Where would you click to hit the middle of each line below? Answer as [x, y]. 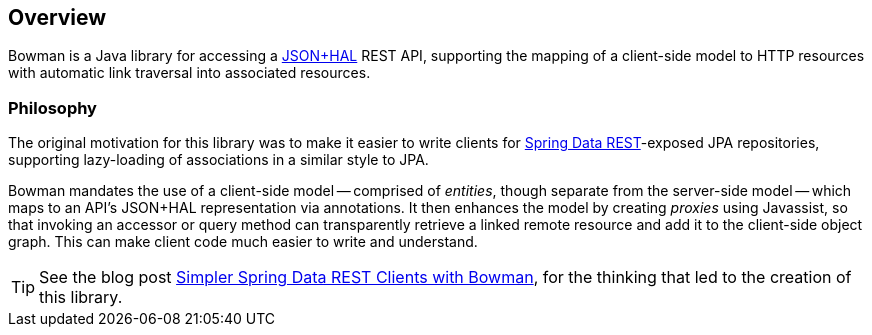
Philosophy [52, 107]
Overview [57, 17]
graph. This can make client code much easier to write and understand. [243, 242]
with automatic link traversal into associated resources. [189, 73]
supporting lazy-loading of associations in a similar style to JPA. [218, 160]
